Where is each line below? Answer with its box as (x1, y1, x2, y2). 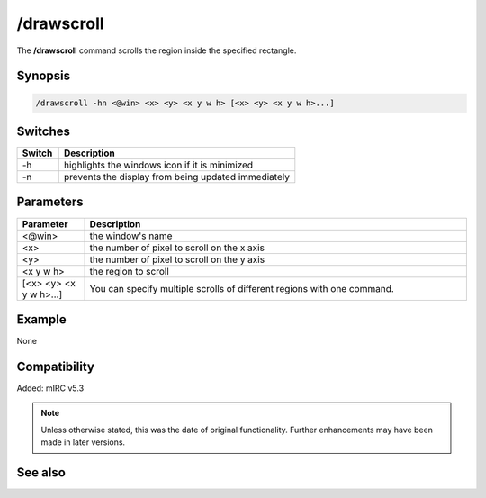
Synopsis (16, 68, 71, 84)
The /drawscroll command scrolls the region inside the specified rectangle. (16, 45, 297, 56)
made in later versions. (40, 437, 126, 448)
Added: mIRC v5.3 (16, 383, 85, 394)
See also (16, 465, 67, 480)
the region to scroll (89, 265, 170, 277)
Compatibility (16, 358, 94, 374)
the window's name (89, 230, 173, 242)
